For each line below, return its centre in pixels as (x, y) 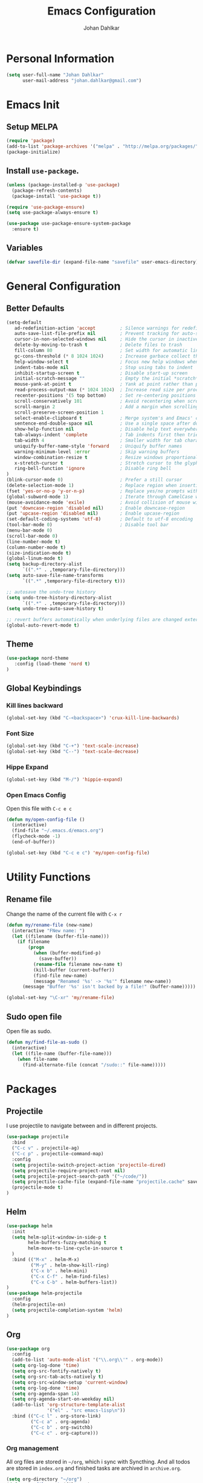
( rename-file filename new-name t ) (78, 964)
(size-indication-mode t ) (39, 553)
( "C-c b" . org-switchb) (62, 1427)
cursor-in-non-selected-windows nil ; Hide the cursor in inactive (106, 339)
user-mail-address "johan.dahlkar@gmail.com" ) (82, 80)
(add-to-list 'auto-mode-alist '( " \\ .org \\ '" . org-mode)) (88, 1360)
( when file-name (38, 1059)
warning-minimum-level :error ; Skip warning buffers (97, 452)
